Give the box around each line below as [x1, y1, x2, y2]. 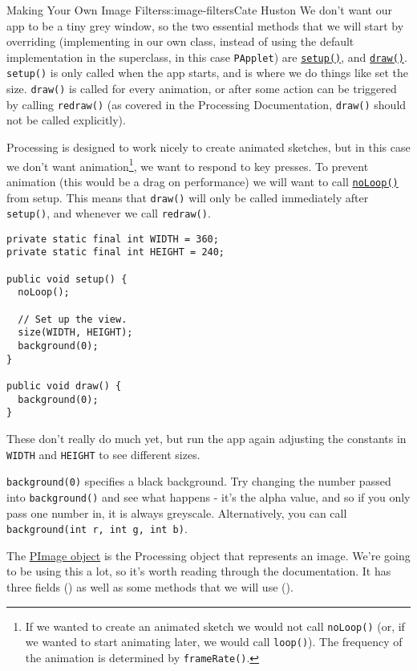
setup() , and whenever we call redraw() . [6, 205, 211, 222]
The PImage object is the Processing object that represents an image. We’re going [6, 547, 411, 563]
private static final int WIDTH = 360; [6, 233, 219, 245]
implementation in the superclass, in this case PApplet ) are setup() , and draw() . [6, 48, 407, 65]
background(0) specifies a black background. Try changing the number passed [6, 473, 391, 490]
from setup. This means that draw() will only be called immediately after [6, 189, 369, 205]
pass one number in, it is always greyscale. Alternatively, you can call [6, 504, 347, 521]
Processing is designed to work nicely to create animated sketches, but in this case [6, 139, 411, 155]
